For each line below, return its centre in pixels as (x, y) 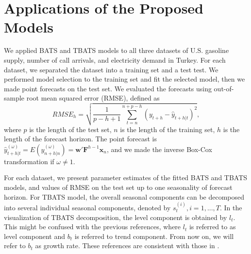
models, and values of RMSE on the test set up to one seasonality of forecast (118, 187)
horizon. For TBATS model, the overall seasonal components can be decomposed (124, 196)
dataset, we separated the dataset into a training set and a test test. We (111, 69)
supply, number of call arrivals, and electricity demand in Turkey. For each (115, 59)
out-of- (224, 88)
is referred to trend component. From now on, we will (154, 236)
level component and (34, 236)
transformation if (29, 161)
